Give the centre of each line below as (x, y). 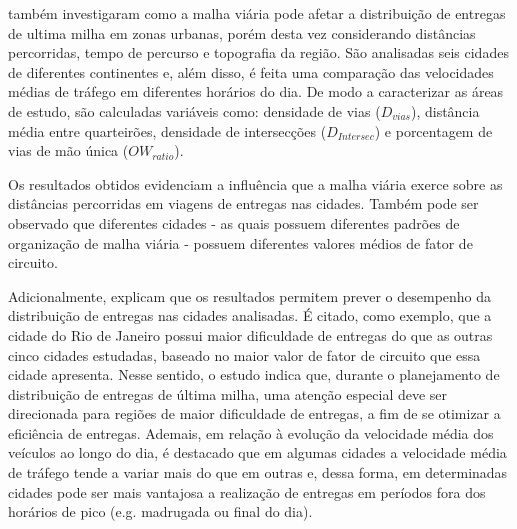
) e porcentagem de (433, 130)
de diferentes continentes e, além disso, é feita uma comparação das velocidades (251, 71)
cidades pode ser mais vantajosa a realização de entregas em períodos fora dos (247, 491)
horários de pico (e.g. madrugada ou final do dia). (160, 511)
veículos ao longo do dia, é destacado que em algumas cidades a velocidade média (257, 452)
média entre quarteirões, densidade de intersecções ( (167, 130)
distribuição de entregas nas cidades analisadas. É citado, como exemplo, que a (250, 315)
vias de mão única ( (68, 150)
